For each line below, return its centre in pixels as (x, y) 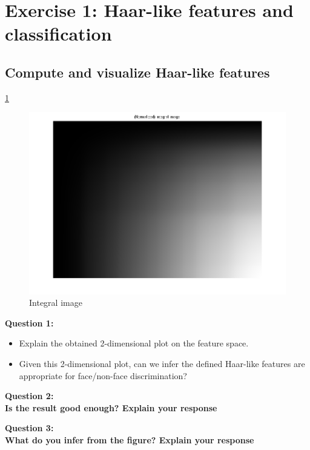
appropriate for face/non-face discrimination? (103, 375)
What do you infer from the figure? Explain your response (130, 439)
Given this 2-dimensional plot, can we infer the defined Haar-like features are (162, 363)
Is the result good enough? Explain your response (111, 407)
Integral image (56, 303)
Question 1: (29, 323)
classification (58, 34)
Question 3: (29, 428)
